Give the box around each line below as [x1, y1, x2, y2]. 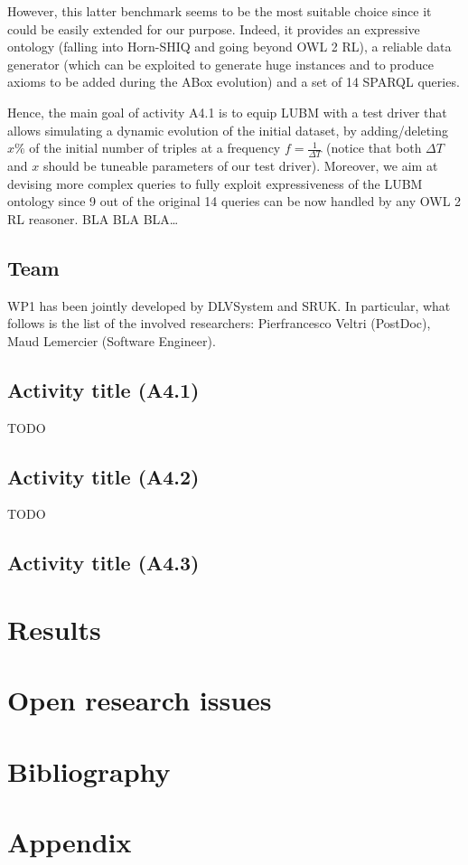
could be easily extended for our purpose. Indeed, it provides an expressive [7, 19, 420, 38]
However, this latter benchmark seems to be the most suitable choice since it [7, 2, 432, 20]
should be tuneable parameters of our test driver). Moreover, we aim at [42, 155, 438, 174]
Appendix [7, 823, 132, 860]
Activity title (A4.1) [7, 375, 200, 403]
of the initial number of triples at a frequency [29, 138, 281, 157]
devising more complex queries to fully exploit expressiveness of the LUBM [7, 174, 423, 193]
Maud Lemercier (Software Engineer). [7, 331, 216, 350]
